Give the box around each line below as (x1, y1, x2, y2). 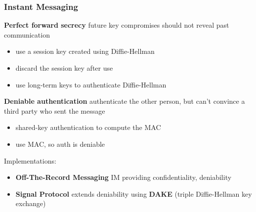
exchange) (15, 198, 46, 209)
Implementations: (4, 155, 56, 166)
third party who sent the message (4, 105, 105, 116)
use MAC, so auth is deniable (15, 138, 105, 149)
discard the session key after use (15, 63, 113, 73)
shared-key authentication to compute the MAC (15, 122, 161, 132)
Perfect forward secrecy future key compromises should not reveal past (4, 20, 229, 30)
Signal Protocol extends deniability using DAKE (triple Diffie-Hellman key (15, 188, 252, 199)
